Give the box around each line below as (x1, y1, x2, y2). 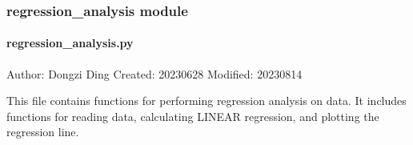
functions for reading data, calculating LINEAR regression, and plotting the (6, 107, 379, 124)
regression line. (6, 123, 79, 140)
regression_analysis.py (6, 34, 134, 51)
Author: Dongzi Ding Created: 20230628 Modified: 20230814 (6, 65, 303, 82)
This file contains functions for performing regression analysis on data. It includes (6, 92, 407, 109)
